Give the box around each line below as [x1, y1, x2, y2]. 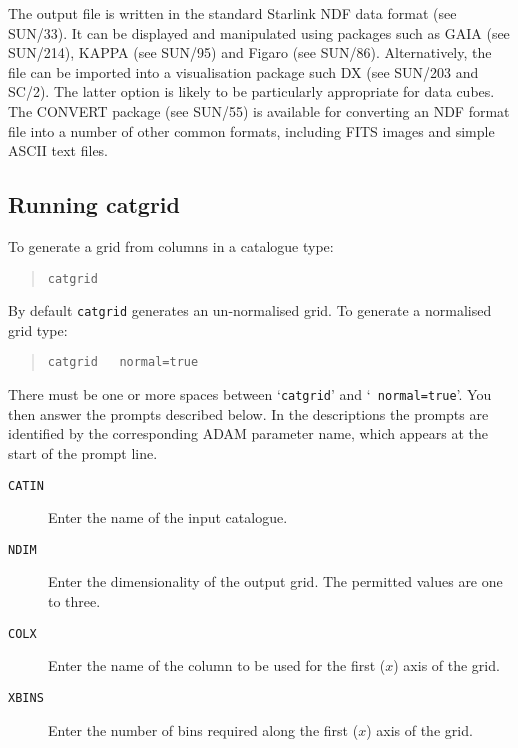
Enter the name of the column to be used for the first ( [48, 655, 386, 676]
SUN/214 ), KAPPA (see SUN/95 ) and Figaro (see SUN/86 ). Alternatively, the [8, 42, 492, 63]
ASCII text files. [8, 140, 109, 161]
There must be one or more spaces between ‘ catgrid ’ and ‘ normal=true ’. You [8, 384, 492, 405]
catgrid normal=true [47, 355, 199, 370]
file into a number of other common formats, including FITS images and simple [8, 120, 495, 141]
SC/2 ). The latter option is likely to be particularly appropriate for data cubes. [8, 81, 495, 102]
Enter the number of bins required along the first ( [48, 719, 359, 740]
